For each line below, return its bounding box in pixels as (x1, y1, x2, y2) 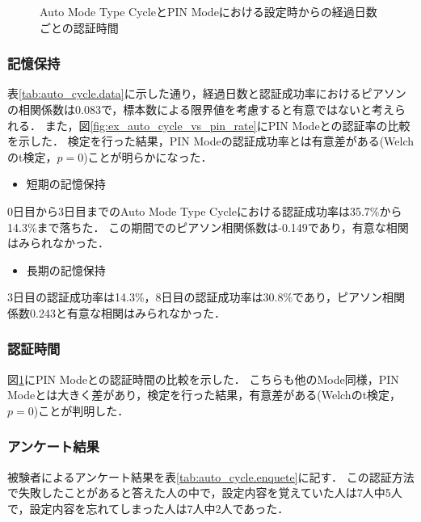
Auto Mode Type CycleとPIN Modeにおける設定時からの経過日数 (40, 3, 377, 19)
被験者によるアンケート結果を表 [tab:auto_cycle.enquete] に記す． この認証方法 (7, 468, 415, 485)
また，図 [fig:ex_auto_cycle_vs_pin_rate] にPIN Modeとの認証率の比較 (44, 116, 410, 133)
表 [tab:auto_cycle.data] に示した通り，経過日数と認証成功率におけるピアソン (7, 85, 406, 102)
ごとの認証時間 (40, 19, 119, 36)
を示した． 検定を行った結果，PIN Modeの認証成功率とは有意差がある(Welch (7, 133, 415, 149)
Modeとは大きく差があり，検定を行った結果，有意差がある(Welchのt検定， (7, 386, 402, 403)
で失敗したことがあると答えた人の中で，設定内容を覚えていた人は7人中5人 (7, 484, 402, 501)
